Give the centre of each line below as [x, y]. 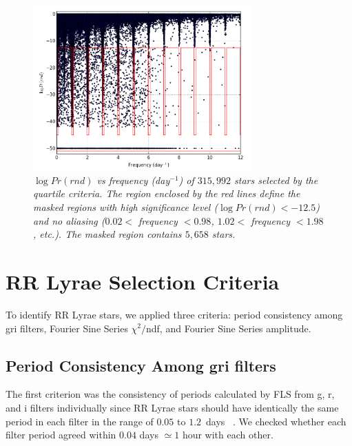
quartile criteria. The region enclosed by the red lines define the [167, 193]
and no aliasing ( [69, 220]
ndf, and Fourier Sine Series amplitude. [229, 328]
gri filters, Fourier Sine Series [67, 328]
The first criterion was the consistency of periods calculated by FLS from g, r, [170, 394]
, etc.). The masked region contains [107, 234]
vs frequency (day [133, 180]
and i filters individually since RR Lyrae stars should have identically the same [172, 407]
